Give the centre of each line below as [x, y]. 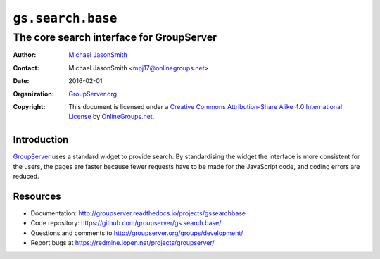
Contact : [26, 68]
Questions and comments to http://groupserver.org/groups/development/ [137, 233]
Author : [25, 55]
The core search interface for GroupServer [115, 37]
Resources [37, 196]
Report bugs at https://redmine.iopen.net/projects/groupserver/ [122, 243]
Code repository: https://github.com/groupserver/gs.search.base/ [126, 223]
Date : [21, 81]
